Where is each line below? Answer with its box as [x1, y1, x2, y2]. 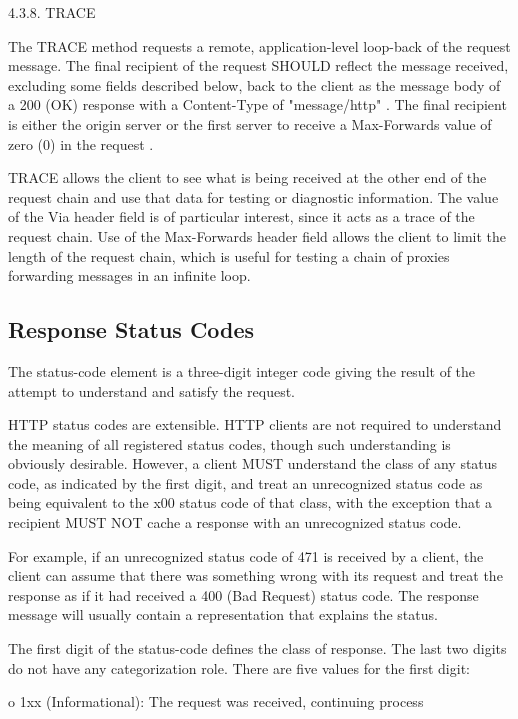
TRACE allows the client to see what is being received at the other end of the [8, 167, 487, 188]
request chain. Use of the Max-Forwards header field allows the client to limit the [8, 225, 507, 246]
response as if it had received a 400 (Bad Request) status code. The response [8, 584, 479, 605]
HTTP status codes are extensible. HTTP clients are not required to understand [8, 414, 502, 435]
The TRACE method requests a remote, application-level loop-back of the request [8, 35, 511, 56]
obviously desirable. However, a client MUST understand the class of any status [8, 453, 498, 474]
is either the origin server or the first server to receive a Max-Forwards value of [8, 113, 492, 134]
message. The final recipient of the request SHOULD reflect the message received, [8, 55, 509, 76]
